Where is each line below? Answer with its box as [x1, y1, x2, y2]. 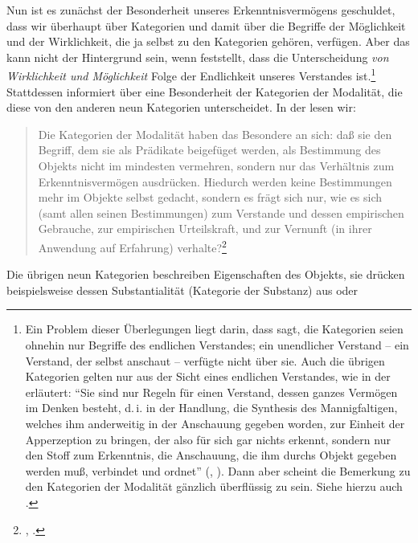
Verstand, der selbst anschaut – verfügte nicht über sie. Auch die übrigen [25, 352, 385, 369]
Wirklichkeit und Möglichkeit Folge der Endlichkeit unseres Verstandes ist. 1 [6, 65, 376, 84]
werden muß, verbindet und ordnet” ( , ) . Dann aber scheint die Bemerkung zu [25, 462, 411, 479]
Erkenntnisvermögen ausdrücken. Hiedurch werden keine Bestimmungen [38, 173, 392, 190]
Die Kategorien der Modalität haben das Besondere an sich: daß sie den [38, 125, 392, 142]
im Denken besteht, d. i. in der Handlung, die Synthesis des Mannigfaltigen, [25, 399, 398, 416]
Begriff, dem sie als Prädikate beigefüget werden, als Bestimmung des [38, 141, 381, 158]
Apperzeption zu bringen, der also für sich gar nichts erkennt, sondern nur [25, 431, 391, 447]
